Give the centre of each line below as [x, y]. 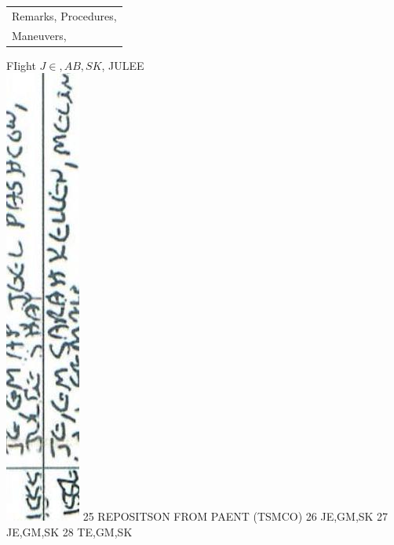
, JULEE [123, 65]
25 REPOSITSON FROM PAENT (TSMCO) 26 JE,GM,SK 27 [235, 516]
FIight [21, 65]
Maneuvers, [39, 35]
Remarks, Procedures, [64, 15]
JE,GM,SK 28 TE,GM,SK [69, 531]
